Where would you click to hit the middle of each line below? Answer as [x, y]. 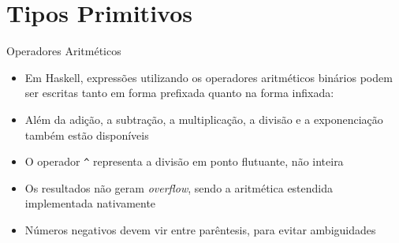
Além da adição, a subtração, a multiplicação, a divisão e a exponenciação [204, 119]
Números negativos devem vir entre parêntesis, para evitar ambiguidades [200, 229]
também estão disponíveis [87, 135]
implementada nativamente [90, 203]
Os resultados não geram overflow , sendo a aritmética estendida [179, 187]
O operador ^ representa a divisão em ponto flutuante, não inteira [184, 161]
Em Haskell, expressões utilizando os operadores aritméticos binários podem [209, 77]
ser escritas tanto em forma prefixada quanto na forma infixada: [179, 93]
